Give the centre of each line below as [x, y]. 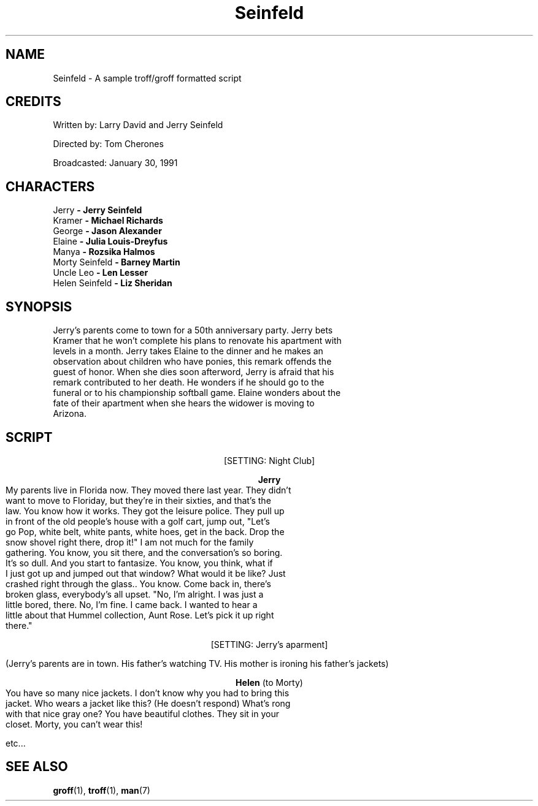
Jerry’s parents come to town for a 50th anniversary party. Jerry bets [193, 330]
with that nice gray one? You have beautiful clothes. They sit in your [142, 713]
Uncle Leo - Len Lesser [101, 273]
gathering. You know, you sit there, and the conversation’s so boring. [144, 552]
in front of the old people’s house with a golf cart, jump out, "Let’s [138, 521]
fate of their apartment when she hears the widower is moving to [184, 403]
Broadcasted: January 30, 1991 [115, 163]
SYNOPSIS [39, 306]
